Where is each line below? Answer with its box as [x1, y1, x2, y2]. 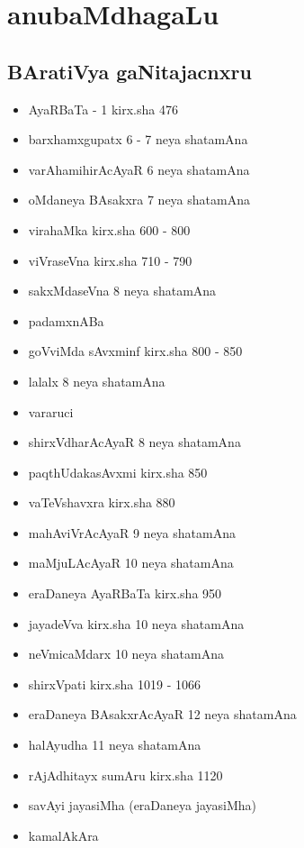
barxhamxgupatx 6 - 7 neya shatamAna [28, 130, 248, 149]
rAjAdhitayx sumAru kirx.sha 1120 [28, 765, 223, 784]
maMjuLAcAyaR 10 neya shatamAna [28, 553, 234, 572]
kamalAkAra [28, 825, 99, 844]
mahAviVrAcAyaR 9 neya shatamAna [28, 523, 236, 542]
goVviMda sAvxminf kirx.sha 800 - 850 [28, 342, 243, 360]
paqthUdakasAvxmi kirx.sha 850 [28, 462, 208, 481]
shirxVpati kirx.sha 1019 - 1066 [28, 674, 201, 693]
